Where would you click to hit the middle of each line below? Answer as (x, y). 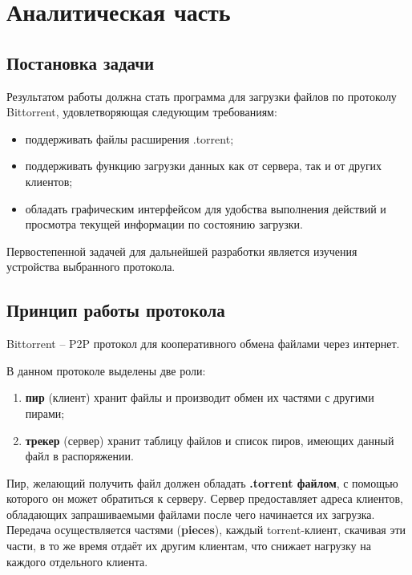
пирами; (45, 413)
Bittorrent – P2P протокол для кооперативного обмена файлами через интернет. (203, 344)
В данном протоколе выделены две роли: (106, 370)
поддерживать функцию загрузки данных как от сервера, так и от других (204, 166)
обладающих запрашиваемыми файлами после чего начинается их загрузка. (191, 514)
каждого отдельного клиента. (77, 561)
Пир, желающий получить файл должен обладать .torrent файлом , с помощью (202, 482)
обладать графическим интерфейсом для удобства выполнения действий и (206, 208)
